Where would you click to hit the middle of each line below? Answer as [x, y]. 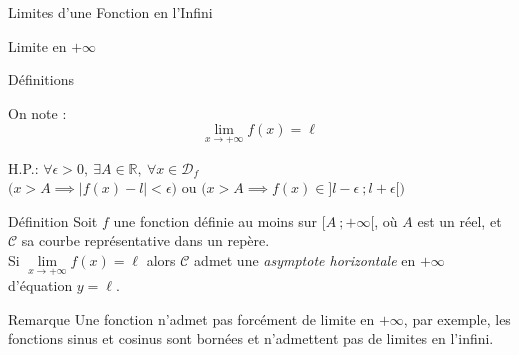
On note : [37, 112]
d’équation [40, 285]
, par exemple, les [457, 318]
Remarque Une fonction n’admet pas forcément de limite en [191, 318]
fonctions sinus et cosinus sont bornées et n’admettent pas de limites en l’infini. [251, 338]
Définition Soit [53, 220]
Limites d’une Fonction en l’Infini [110, 12]
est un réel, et [459, 220]
